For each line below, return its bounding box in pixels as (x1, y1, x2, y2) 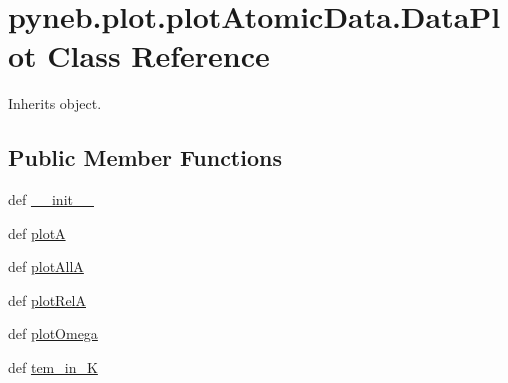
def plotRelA (8, 289, 86, 310)
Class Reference (47, 35, 270, 76)
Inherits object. (8, 93, 102, 114)
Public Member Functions (8, 142, 282, 173)
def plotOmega (8, 323, 98, 344)
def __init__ (8, 189, 94, 210)
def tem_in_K (8, 357, 98, 378)
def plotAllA (8, 256, 84, 277)
